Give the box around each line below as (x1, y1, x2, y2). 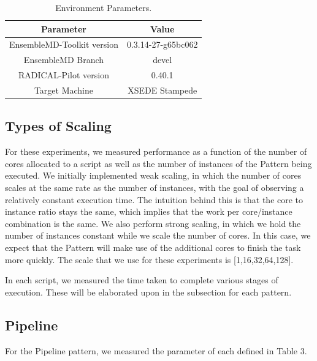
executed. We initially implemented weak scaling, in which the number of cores (5, 169, 302, 182)
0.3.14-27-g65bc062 (126, 38, 198, 51)
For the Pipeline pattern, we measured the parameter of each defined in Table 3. (5, 344, 307, 357)
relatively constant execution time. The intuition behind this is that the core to (5, 193, 304, 206)
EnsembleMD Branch (23, 53, 104, 66)
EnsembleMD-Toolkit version (9, 38, 118, 51)
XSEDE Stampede (128, 83, 197, 96)
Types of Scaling (5, 116, 112, 135)
